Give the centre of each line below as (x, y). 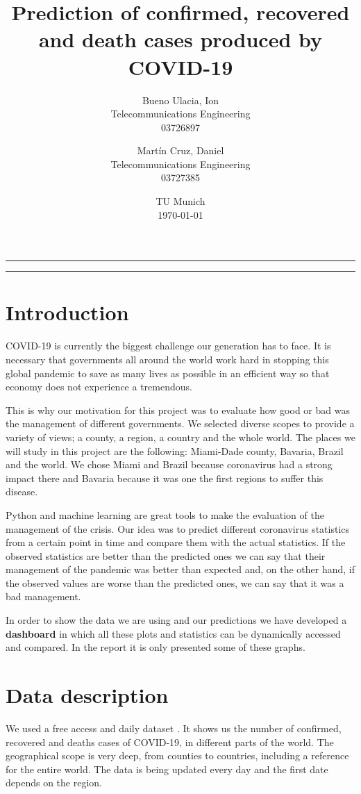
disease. (22, 491)
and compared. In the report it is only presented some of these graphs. (156, 647)
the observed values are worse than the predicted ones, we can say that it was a (175, 582)
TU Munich (180, 201)
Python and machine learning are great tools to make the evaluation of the (165, 514)
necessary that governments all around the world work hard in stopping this (167, 359)
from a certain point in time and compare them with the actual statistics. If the (176, 542)
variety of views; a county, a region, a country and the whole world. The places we (180, 437)
